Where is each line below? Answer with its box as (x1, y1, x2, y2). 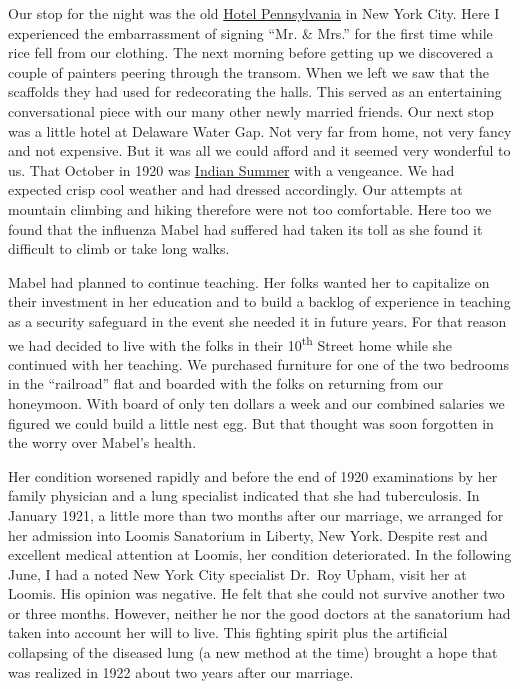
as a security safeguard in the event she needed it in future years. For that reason (8, 310, 507, 331)
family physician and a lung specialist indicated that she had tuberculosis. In (8, 485, 480, 506)
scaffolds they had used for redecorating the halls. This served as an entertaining (8, 81, 502, 102)
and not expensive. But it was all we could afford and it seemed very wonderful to (8, 140, 511, 161)
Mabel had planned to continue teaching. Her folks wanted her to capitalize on (8, 271, 490, 292)
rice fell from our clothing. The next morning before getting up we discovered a (8, 42, 494, 63)
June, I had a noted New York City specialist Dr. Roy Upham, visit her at (8, 563, 467, 584)
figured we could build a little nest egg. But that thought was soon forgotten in (8, 412, 494, 433)
